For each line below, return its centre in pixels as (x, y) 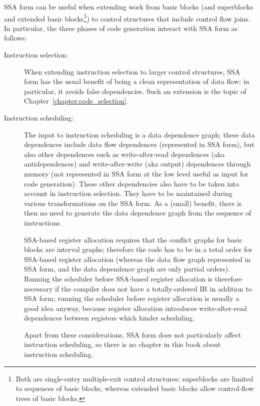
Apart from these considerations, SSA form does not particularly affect (133, 334)
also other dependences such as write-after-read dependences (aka (124, 154)
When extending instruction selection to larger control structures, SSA (132, 71)
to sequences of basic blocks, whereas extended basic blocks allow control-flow (135, 388)
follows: (15, 38)
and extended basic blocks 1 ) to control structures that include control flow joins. (127, 17)
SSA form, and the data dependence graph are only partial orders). (127, 269)
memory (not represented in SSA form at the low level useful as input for (136, 173)
